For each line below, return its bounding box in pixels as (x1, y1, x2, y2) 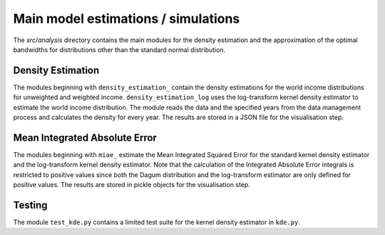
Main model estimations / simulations (13, 11, 240, 26)
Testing (13, 199, 48, 211)
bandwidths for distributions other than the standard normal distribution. (13, 45, 226, 54)
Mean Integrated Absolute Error (13, 131, 157, 144)
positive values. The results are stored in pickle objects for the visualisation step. (13, 181, 251, 189)
